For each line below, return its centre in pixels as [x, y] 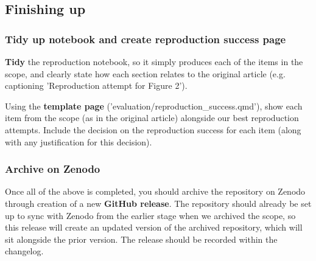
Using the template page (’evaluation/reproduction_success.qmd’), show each [154, 106]
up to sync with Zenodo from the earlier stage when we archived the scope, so [150, 215]
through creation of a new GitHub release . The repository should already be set [158, 203]
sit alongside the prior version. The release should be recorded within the [141, 239]
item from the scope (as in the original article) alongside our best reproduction [152, 118]
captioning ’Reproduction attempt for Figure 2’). [96, 85]
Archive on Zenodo [53, 169]
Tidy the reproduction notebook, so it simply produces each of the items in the [154, 61]
